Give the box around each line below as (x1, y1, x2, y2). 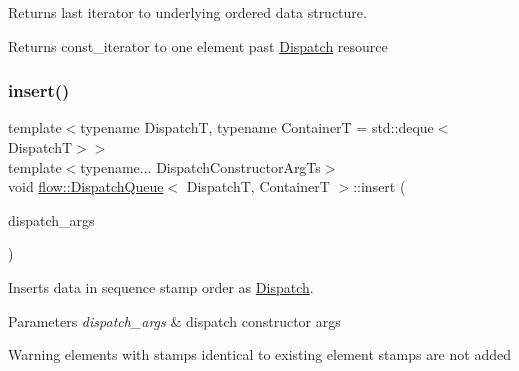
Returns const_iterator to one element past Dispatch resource (8, 35, 388, 56)
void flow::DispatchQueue (8, 176, 164, 197)
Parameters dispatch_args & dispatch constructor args (8, 310, 341, 331)
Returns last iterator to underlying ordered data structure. (8, 2, 367, 22)
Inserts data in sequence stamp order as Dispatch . (8, 276, 314, 297)
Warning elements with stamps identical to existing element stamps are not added (8, 344, 511, 365)
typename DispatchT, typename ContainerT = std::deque (80, 117, 434, 138)
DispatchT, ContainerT (186, 176, 330, 197)
